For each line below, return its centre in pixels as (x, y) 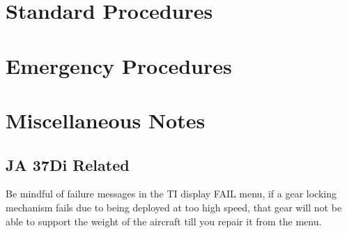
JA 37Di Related (68, 164)
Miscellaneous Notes (106, 120)
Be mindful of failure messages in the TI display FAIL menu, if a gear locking (171, 194)
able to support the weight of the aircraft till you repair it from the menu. (164, 221)
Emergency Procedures (119, 65)
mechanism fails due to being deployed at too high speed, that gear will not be (174, 207)
